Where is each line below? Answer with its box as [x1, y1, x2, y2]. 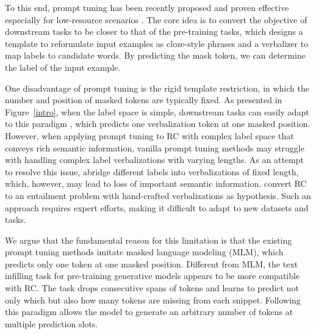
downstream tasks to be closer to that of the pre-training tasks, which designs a [5, 25, 303, 38]
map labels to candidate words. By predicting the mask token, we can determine [5, 49, 306, 62]
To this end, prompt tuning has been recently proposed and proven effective [5, 1, 289, 13]
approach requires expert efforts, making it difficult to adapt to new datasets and [5, 201, 309, 214]
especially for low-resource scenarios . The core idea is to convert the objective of [5, 13, 307, 26]
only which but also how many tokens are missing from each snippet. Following [5, 293, 301, 306]
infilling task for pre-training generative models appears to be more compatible [5, 269, 300, 282]
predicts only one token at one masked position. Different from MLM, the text [5, 257, 298, 270]
